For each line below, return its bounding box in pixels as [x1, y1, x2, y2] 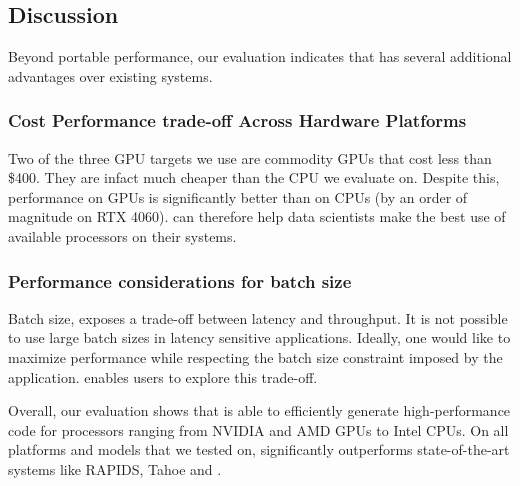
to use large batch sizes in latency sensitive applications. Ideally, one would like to [8, 327, 511, 348]
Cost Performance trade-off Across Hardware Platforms [8, 108, 467, 133]
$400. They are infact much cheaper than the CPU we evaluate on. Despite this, [8, 167, 500, 188]
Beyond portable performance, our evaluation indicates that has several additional [8, 46, 512, 67]
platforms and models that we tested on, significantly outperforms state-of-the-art [8, 439, 510, 460]
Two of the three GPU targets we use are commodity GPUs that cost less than [8, 147, 492, 168]
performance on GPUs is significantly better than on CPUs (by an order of [8, 186, 468, 207]
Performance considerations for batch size [8, 268, 352, 293]
